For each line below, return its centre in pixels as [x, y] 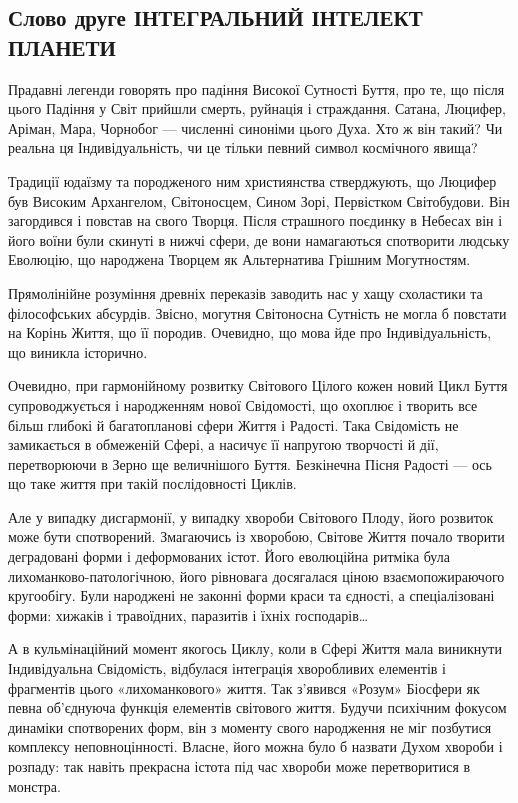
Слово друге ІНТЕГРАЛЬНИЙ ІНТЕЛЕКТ [215, 17]
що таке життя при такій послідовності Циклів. [152, 483]
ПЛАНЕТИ [62, 46]
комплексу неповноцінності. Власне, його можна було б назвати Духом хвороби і [255, 746]
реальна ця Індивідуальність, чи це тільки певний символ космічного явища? [243, 147]
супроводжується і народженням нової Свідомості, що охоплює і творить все [243, 404]
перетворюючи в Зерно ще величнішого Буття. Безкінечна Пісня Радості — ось [250, 463]
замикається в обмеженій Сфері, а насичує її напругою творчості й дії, [223, 444]
